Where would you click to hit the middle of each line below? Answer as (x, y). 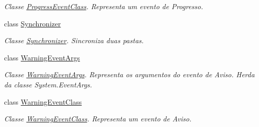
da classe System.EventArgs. (48, 84)
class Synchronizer (33, 23)
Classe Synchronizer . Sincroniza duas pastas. (74, 40)
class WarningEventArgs (42, 57)
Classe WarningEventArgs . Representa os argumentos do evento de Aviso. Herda (129, 74)
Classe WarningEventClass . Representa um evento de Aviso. (98, 119)
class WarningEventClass (43, 101)
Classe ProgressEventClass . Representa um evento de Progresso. (104, 6)
